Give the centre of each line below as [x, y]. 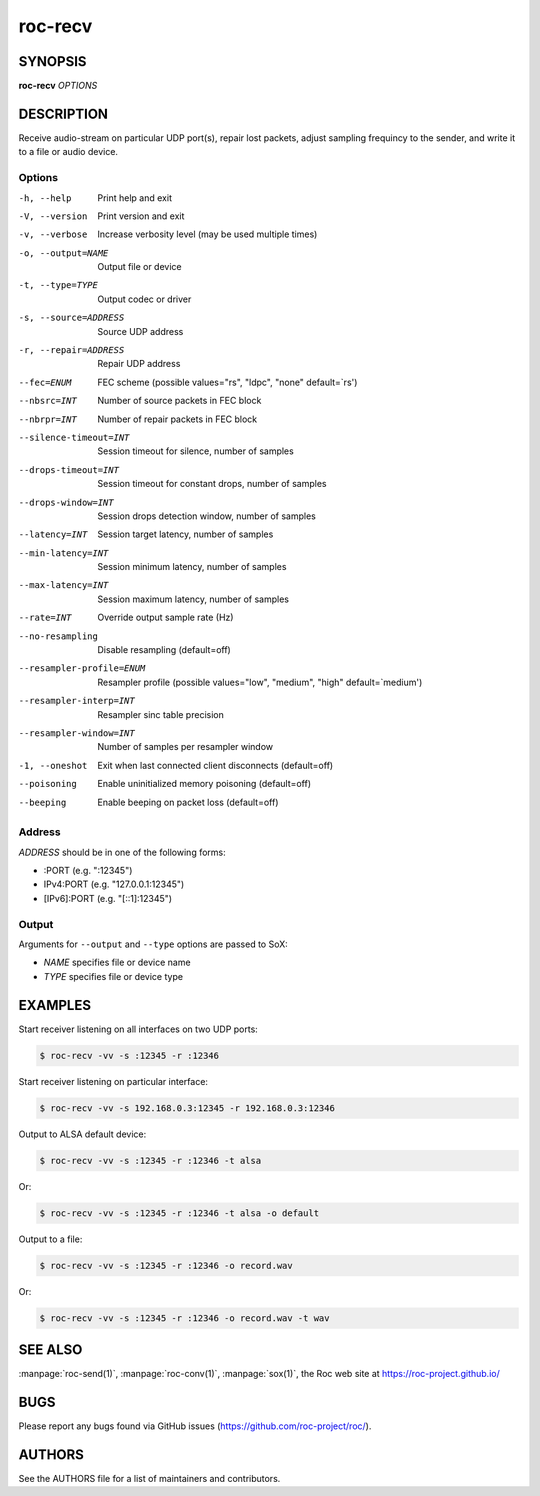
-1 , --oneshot [53, 765]
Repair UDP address [139, 364]
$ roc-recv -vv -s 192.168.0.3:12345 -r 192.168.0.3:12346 [187, 1108]
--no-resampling [58, 636]
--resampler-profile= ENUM [82, 668]
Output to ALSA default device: [82, 1134]
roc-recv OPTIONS [58, 86]
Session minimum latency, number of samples [192, 567]
